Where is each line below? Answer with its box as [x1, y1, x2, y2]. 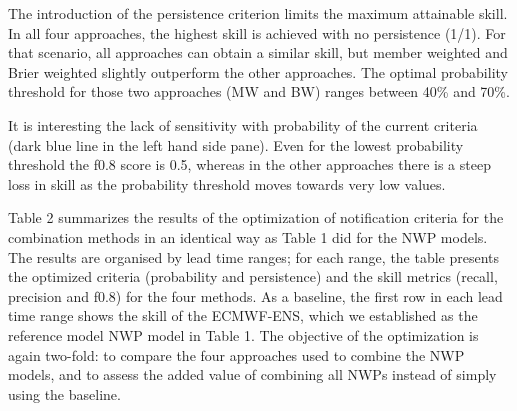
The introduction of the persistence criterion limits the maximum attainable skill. [8, 3, 508, 23]
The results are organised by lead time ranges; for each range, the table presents [8, 246, 500, 267]
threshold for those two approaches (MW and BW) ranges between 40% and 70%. [8, 81, 510, 102]
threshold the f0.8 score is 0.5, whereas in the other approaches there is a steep [8, 154, 491, 175]
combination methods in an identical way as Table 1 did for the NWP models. [8, 226, 488, 247]
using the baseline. [8, 383, 121, 404]
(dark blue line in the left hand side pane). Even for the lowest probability [8, 134, 464, 155]
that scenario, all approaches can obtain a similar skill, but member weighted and [8, 42, 508, 63]
